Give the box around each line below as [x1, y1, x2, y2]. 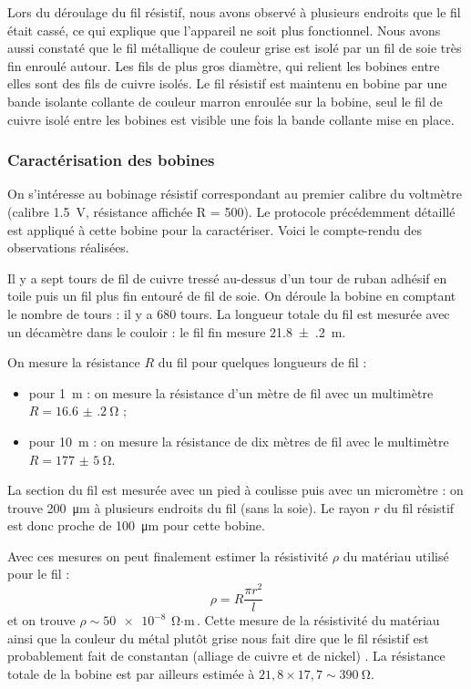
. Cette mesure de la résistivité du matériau [196, 611, 440, 630]
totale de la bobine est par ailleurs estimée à [7, 663, 255, 683]
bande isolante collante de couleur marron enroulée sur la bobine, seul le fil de [7, 91, 443, 110]
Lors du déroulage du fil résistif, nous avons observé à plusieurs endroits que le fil [7, 3, 461, 21]
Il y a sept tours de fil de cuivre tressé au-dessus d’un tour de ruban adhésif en [7, 268, 447, 287]
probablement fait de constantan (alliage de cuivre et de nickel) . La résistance [7, 646, 445, 665]
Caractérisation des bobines [7, 149, 215, 171]
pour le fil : [7, 564, 70, 583]
